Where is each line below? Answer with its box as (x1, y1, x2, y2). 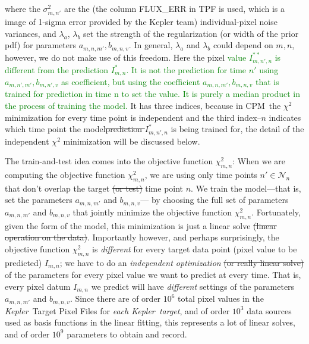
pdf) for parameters (5, 39, 76, 51)
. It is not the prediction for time (126, 63, 247, 76)
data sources (247, 304, 292, 317)
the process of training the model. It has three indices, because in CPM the (5, 99, 281, 112)
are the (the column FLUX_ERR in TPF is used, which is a (64, 2, 285, 14)
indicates (269, 111, 301, 123)
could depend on (213, 39, 273, 51)
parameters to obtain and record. (67, 327, 187, 340)
